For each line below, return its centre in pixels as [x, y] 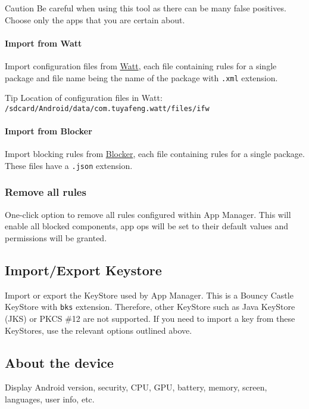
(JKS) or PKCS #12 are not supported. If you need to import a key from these [150, 318]
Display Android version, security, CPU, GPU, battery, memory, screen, [136, 387]
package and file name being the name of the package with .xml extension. [141, 77]
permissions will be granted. [56, 237]
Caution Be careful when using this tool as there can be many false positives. [146, 8]
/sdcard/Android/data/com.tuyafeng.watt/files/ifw [107, 108]
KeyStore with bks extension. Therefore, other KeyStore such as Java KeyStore [150, 307]
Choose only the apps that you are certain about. [95, 19]
